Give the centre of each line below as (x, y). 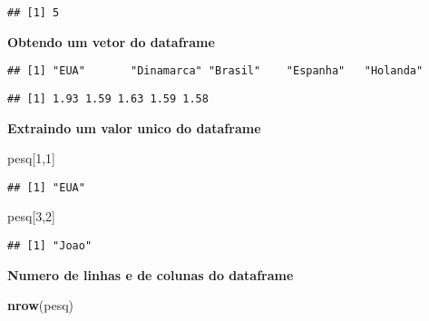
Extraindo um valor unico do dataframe (134, 127)
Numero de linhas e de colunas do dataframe (151, 274)
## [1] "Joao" (50, 246)
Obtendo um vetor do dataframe (111, 41)
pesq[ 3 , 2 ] (32, 216)
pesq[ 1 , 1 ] (32, 158)
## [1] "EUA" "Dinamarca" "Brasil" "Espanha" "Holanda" (215, 71)
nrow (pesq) (41, 305)
